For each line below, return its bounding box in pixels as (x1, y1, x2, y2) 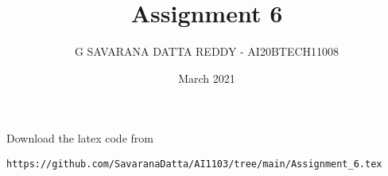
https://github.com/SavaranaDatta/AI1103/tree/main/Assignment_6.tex (6, 158, 382, 170)
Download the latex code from (6, 130, 153, 147)
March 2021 (178, 69, 235, 86)
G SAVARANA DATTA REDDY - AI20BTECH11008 (74, 43, 339, 60)
